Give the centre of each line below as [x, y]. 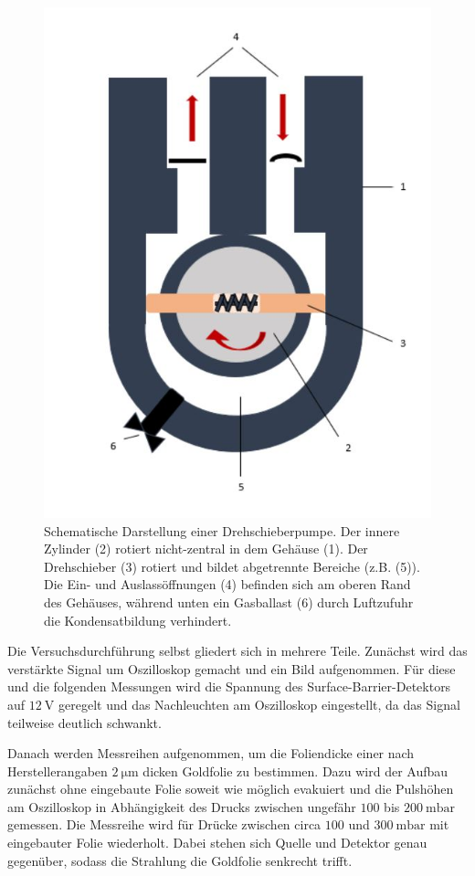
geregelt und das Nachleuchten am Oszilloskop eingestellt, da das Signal [259, 704]
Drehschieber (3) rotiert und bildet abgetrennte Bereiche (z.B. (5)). [232, 566]
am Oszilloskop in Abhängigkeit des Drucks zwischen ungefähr [182, 806]
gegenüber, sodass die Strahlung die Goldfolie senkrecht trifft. [180, 860]
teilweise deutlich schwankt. [84, 722]
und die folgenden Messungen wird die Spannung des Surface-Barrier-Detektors [229, 686]
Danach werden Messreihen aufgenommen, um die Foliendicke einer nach [211, 753]
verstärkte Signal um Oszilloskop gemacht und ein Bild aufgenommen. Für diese [232, 668]
